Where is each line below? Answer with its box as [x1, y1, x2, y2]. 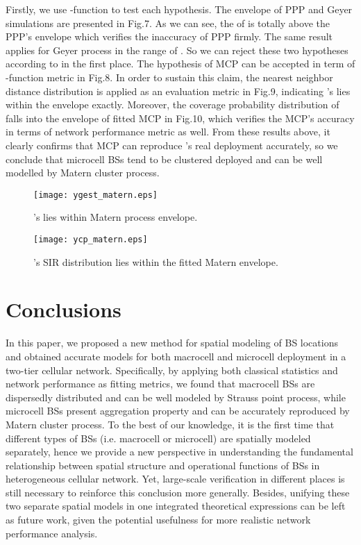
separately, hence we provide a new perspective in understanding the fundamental [6, 444, 353, 459]
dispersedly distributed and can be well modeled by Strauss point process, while [6, 389, 346, 404]
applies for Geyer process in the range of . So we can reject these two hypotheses [6, 42, 349, 57]
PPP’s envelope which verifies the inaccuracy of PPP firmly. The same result [6, 29, 333, 44]
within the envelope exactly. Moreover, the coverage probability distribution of [6, 97, 339, 112]
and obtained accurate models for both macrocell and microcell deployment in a [6, 349, 346, 363]
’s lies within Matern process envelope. [33, 210, 198, 224]
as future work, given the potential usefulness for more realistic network [6, 512, 311, 527]
